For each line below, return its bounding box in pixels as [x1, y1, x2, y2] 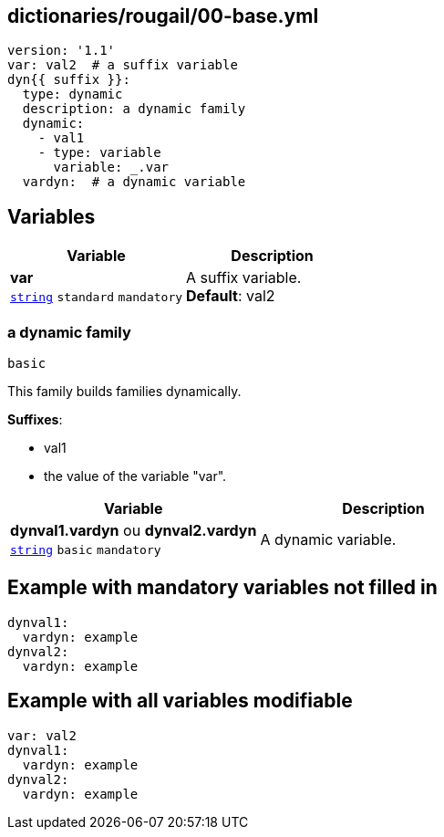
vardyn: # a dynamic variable [22, 174, 246, 190]
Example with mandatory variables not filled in [7, 576, 438, 600]
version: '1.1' [7, 43, 116, 58]
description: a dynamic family [22, 101, 246, 117]
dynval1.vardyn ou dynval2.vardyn [10, 521, 257, 540]
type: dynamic [22, 87, 123, 102]
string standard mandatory [10, 290, 183, 305]
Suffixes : [7, 412, 63, 428]
